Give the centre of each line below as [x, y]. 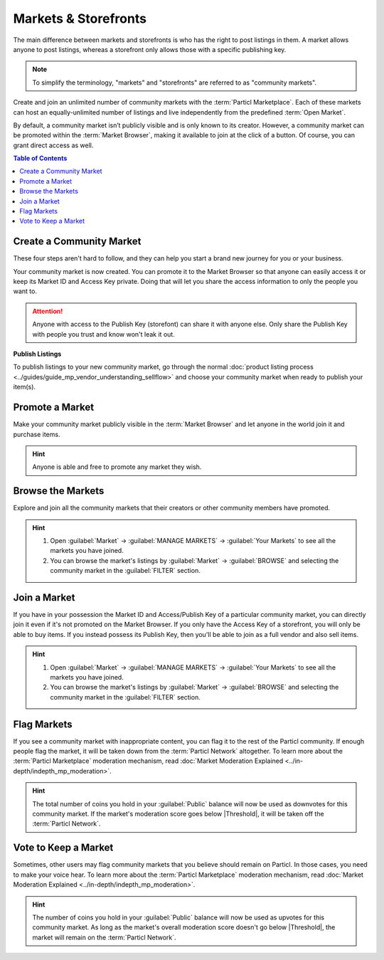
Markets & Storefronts [80, 19]
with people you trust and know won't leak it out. [104, 334]
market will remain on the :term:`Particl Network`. [105, 937]
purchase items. [37, 434]
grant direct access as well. [53, 145]
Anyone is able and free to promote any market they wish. [117, 467]
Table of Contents [40, 158]
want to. [25, 291]
